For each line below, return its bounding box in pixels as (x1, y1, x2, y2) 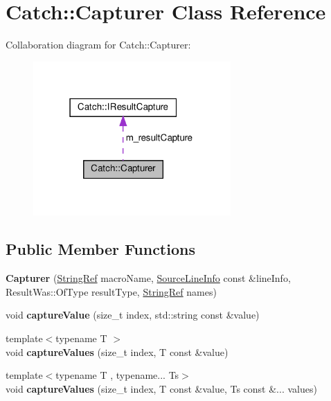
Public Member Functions (6, 238, 195, 260)
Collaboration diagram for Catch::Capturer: (6, 37, 191, 52)
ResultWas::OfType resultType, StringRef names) (6, 284, 217, 298)
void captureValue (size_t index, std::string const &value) (6, 308, 260, 322)
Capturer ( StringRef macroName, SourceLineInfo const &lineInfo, (6, 271, 291, 285)
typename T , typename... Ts (55, 368, 179, 382)
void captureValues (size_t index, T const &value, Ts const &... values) (6, 381, 317, 395)
